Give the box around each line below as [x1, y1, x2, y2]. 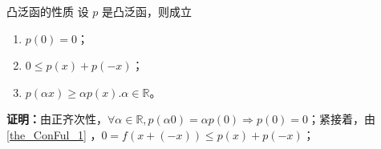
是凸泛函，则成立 [102, 3, 193, 19]
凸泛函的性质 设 [6, 3, 89, 19]
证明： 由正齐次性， [6, 111, 107, 127]
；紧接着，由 [308, 111, 376, 127]
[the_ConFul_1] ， [6, 126, 102, 143]
